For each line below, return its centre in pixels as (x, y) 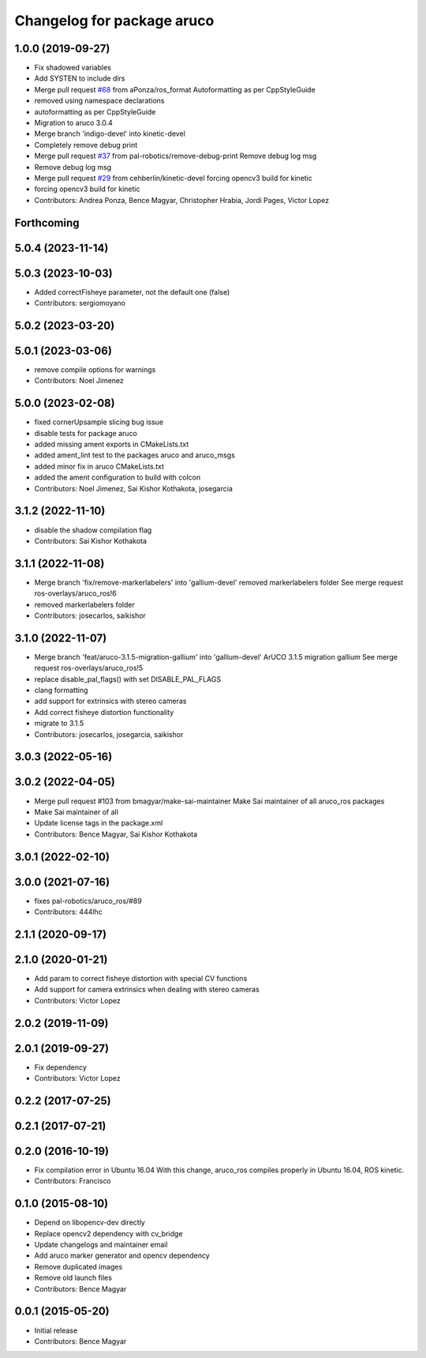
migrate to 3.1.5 (59, 724)
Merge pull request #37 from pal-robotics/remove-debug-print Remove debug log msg (176, 156)
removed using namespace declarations (99, 101)
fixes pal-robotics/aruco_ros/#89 (88, 901)
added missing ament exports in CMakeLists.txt (112, 444)
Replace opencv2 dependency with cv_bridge (108, 1233)
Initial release (56, 1330)
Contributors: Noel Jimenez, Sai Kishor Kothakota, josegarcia (133, 488)
